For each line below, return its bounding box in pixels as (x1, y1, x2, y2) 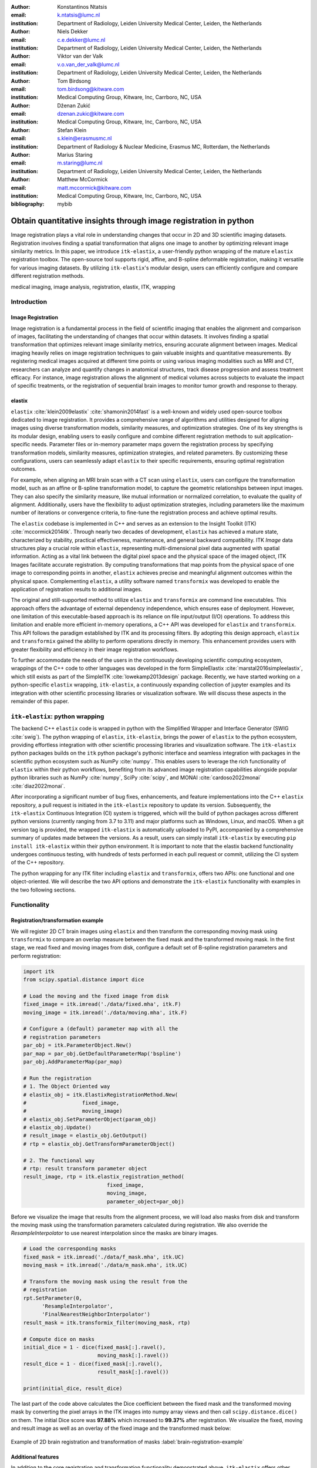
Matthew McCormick (57, 176, 108, 183)
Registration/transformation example (11, 917, 104, 924)
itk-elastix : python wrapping (11, 712, 104, 720)
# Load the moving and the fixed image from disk (23, 992, 169, 999)
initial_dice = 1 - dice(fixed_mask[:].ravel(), (23, 1344, 166, 1351)
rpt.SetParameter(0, (23, 1295, 82, 1301)
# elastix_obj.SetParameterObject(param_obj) (23, 1116, 157, 1123)
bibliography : (11, 200, 45, 208)
